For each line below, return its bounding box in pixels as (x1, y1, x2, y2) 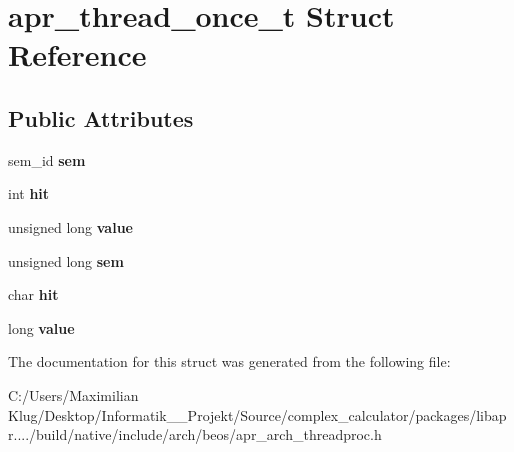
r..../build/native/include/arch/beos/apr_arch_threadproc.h (8, 424, 382, 445)
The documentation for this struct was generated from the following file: (8, 351, 451, 372)
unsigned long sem (8, 250, 124, 271)
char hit (8, 284, 59, 305)
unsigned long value (8, 216, 133, 237)
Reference (8, 34, 147, 75)
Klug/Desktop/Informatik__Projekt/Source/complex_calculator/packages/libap (8, 404, 507, 425)
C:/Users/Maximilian (8, 384, 139, 405)
